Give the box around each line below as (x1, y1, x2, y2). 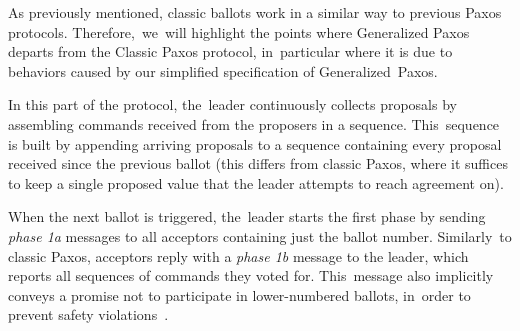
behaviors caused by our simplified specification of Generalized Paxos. (8, 60, 438, 81)
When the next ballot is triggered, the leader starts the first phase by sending (8, 206, 486, 227)
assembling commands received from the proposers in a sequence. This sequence (8, 113, 500, 134)
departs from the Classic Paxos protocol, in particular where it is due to (8, 41, 453, 62)
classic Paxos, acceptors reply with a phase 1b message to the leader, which (8, 245, 469, 266)
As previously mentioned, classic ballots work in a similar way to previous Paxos (8, 2, 502, 22)
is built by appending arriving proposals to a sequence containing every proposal (8, 133, 502, 154)
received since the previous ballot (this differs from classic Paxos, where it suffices (8, 153, 508, 174)
